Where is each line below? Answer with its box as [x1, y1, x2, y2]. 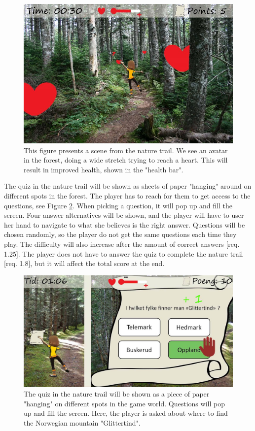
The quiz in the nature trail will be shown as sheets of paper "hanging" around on [4, 181, 252, 191]
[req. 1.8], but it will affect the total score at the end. [4, 258, 165, 268]
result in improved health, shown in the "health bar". [24, 164, 183, 174]
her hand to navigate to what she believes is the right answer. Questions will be [4, 219, 245, 230]
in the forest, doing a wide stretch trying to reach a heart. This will [24, 155, 228, 165]
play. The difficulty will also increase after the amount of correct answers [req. [4, 238, 240, 249]
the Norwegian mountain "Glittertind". [24, 418, 141, 428]
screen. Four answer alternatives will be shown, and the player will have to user [4, 210, 244, 220]
